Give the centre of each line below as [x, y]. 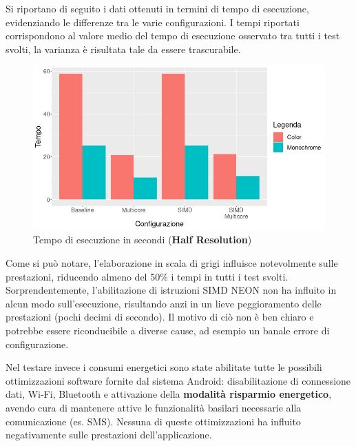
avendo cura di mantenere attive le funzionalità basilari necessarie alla [154, 407]
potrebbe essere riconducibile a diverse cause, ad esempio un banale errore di [168, 331]
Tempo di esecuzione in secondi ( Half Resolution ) [143, 240]
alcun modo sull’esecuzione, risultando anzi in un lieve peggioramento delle [164, 303]
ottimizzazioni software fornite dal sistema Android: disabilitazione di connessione [178, 380]
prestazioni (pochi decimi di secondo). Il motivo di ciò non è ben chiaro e [160, 317]
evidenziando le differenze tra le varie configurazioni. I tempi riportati [153, 22]
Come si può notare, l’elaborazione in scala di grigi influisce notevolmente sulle [172, 263]
